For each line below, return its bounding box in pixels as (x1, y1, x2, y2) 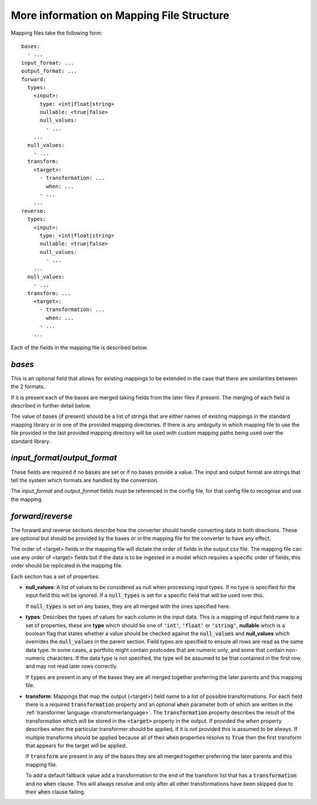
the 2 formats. (11, 383, 45, 390)
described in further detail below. (11, 402, 91, 409)
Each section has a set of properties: (11, 573, 100, 580)
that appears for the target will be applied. (25, 742, 127, 749)
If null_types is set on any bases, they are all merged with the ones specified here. (25, 603, 231, 610)
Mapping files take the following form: (11, 29, 103, 36)
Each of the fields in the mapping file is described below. (11, 344, 148, 351)
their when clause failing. (25, 788, 86, 795)
